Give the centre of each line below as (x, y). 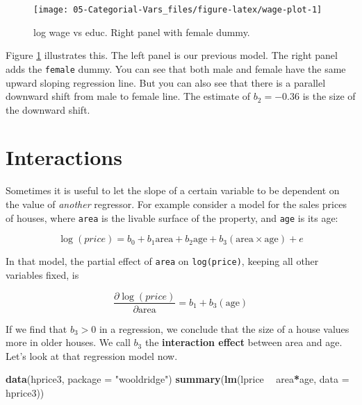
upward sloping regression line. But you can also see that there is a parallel (166, 82)
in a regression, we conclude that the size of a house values (224, 328)
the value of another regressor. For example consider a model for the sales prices (176, 204)
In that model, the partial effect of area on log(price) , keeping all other (162, 261)
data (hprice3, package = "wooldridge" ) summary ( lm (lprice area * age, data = (178, 379)
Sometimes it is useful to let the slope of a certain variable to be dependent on (173, 190)
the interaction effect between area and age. (244, 342)
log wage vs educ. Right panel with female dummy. (142, 32)
